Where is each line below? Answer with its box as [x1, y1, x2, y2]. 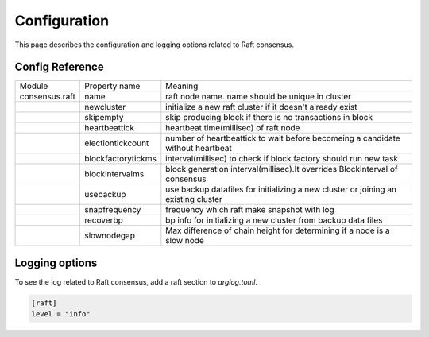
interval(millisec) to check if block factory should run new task [165, 153, 399, 165]
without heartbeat [165, 143, 232, 154]
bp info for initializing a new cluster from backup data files [165, 215, 383, 226]
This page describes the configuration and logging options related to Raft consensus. [14, 40, 294, 49]
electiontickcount [84, 138, 149, 149]
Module [19, 80, 48, 91]
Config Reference [14, 60, 104, 74]
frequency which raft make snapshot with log [165, 204, 334, 215]
